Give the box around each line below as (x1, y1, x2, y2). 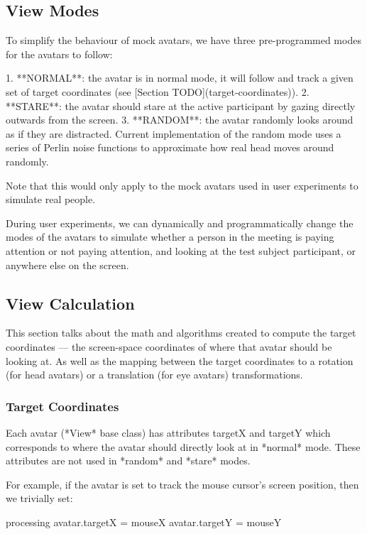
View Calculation (6, 292, 135, 314)
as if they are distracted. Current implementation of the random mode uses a (6, 126, 341, 141)
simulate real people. (6, 192, 96, 207)
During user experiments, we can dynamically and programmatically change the (6, 215, 354, 230)
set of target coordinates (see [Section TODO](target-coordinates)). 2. (6, 84, 310, 99)
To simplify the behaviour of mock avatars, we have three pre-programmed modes (6, 33, 361, 48)
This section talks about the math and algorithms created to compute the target (6, 325, 356, 340)
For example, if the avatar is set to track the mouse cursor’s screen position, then (6, 476, 359, 491)
